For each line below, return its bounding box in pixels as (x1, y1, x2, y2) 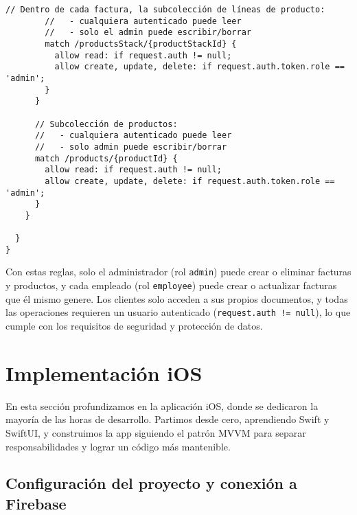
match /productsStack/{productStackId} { (45, 38, 237, 49)
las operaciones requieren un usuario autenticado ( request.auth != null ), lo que (5, 305, 351, 319)
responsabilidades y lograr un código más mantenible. (5, 439, 231, 453)
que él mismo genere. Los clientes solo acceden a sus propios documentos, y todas (5, 291, 348, 306)
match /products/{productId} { (34, 153, 178, 163)
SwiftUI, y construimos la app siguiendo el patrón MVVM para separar (5, 425, 306, 439)
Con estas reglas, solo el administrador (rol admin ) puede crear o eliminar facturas (5, 264, 352, 279)
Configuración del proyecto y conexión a (5, 472, 297, 494)
